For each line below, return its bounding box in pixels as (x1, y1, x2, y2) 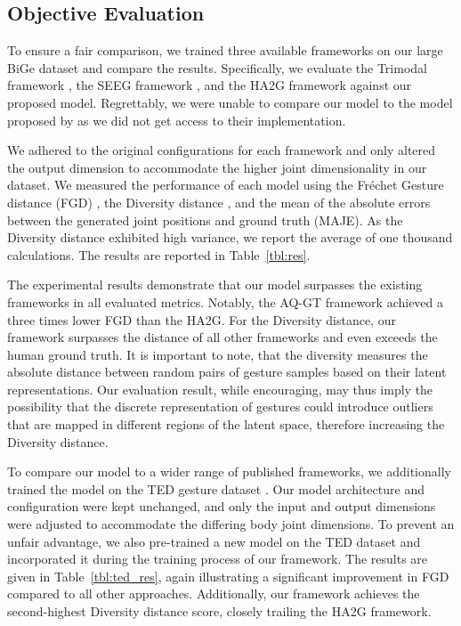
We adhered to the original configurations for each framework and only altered (7, 141, 436, 159)
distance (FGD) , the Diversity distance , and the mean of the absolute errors (7, 192, 431, 211)
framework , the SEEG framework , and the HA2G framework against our (7, 76, 412, 94)
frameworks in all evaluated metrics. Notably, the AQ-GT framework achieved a (7, 292, 444, 311)
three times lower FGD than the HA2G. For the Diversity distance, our (7, 310, 396, 329)
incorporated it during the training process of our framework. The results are (7, 549, 428, 568)
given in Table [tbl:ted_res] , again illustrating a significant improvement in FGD (7, 566, 449, 585)
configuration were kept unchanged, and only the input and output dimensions (7, 497, 436, 516)
